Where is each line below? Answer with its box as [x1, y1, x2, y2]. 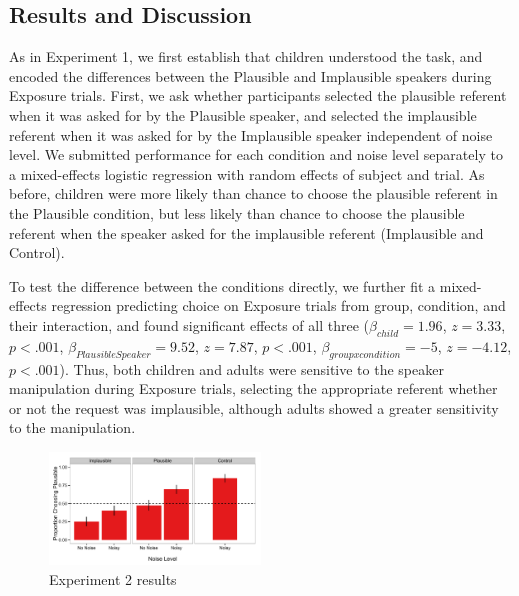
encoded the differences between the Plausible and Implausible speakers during [9, 65, 492, 86]
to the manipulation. [9, 417, 136, 438]
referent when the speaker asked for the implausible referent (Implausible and [9, 222, 484, 243]
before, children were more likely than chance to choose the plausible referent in [9, 183, 498, 204]
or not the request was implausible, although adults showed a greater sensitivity [9, 397, 499, 418]
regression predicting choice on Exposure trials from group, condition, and [51, 295, 506, 316]
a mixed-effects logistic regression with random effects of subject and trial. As [9, 163, 485, 184]
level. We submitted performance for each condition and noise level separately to [9, 144, 503, 165]
